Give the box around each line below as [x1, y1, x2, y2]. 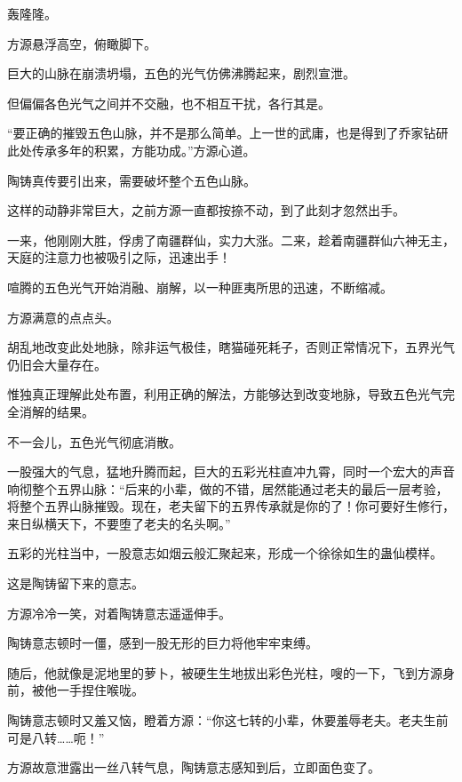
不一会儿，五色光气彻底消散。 [7, 432, 181, 451]
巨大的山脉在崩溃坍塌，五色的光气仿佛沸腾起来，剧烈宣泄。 [7, 64, 355, 83]
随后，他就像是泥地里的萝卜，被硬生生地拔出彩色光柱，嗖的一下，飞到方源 [7, 663, 442, 682]
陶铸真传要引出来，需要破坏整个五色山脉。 [7, 171, 256, 189]
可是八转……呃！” [7, 728, 105, 746]
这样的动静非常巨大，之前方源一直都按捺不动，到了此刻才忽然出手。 [7, 201, 405, 219]
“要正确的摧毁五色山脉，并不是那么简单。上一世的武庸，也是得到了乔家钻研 [7, 124, 449, 142]
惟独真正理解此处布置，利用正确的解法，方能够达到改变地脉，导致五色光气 [7, 385, 442, 403]
